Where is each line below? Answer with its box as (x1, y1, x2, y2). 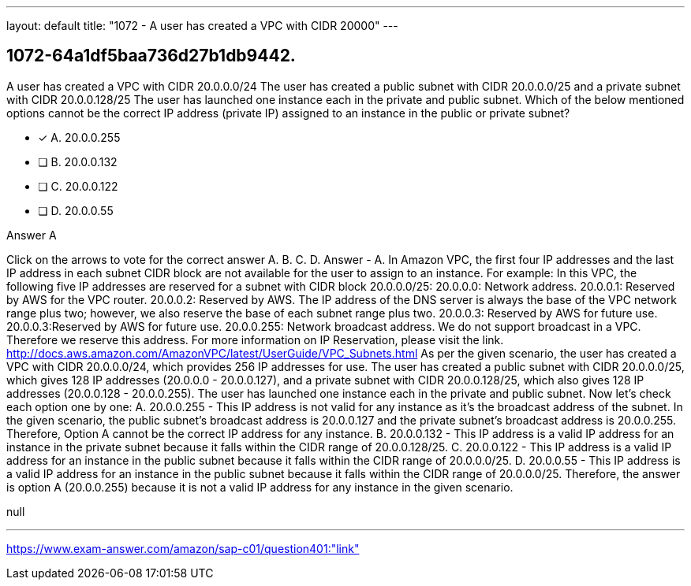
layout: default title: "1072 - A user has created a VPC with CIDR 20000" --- (6, 19, 398, 32)
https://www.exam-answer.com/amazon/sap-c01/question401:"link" (6, 541, 360, 555)
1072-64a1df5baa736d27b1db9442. (6, 46, 296, 66)
